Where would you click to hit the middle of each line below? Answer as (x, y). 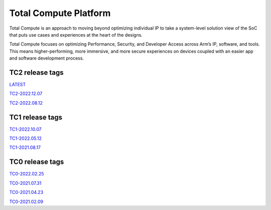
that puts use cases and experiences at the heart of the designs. (76, 35)
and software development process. (47, 58)
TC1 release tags (36, 117)
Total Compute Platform (60, 13)
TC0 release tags (37, 162)
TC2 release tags (36, 72)
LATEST (18, 85)
